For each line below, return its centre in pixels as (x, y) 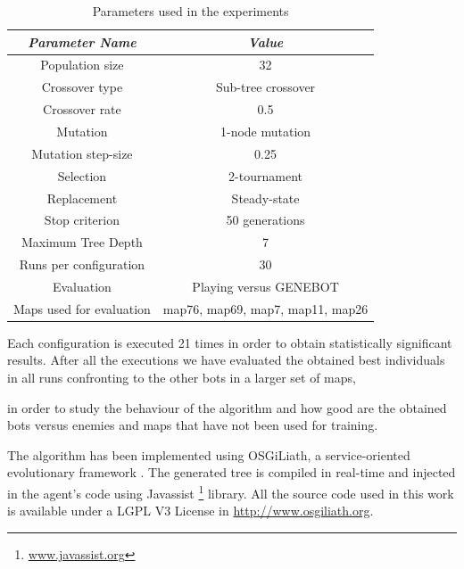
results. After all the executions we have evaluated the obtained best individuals (226, 360)
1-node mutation (265, 131)
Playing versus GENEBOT (265, 286)
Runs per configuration (82, 264)
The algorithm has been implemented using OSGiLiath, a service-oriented (209, 454)
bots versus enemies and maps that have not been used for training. (193, 425)
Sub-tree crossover (266, 87)
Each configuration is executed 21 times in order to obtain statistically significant (230, 342)
